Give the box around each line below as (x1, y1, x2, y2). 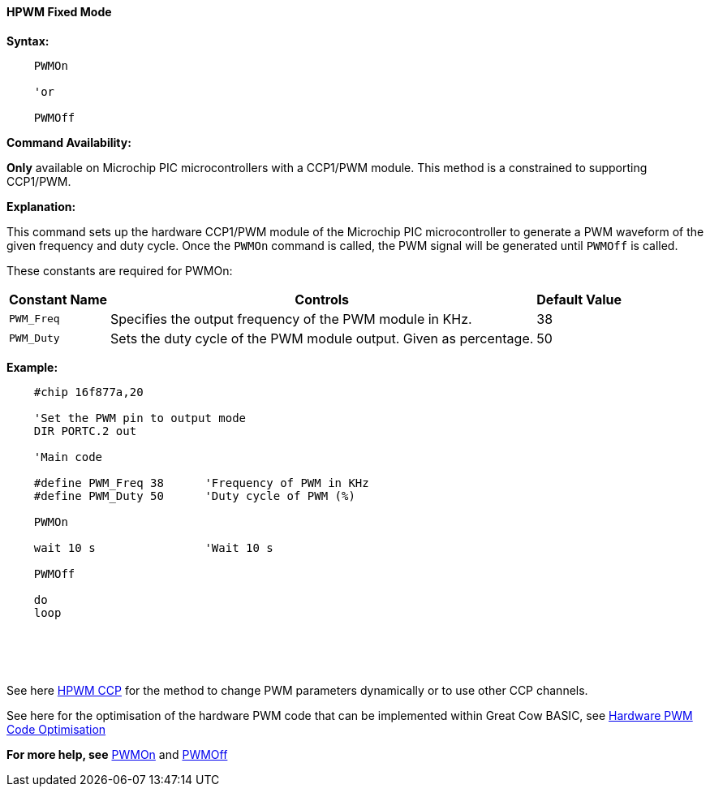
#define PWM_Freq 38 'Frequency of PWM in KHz (33, 476, 369, 489)
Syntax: (6, 33, 49, 48)
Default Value (536, 291, 622, 308)
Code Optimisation (6, 722, 106, 736)
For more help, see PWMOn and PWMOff (6, 747, 228, 761)
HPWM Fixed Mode (6, 5, 112, 19)
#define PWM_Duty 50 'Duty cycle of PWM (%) (33, 489, 355, 502)
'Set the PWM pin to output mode (33, 411, 247, 425)
